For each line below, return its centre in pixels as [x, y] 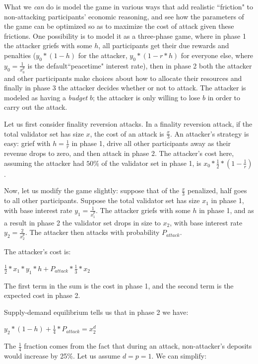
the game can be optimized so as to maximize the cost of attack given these [119, 26]
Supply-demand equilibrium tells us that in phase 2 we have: [96, 312]
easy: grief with [27, 143]
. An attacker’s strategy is [209, 133]
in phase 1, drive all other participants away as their [151, 143]
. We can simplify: [179, 356]
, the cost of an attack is [127, 133]
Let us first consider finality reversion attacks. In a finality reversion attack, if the [128, 124]
